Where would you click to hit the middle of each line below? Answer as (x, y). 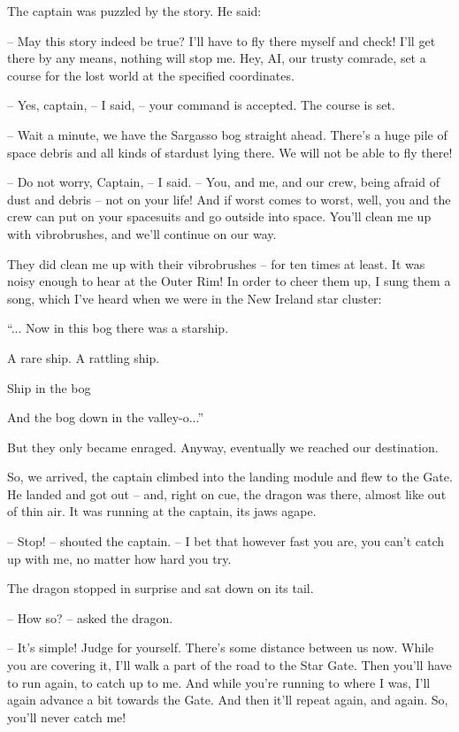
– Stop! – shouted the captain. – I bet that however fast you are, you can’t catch (226, 541)
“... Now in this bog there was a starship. (118, 328)
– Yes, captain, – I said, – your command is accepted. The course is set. (201, 105)
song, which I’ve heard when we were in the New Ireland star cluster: (195, 298)
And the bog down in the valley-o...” (106, 417)
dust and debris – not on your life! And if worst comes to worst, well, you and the (229, 199)
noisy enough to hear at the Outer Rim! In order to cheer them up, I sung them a (229, 281)
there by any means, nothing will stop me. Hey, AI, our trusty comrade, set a (217, 58)
